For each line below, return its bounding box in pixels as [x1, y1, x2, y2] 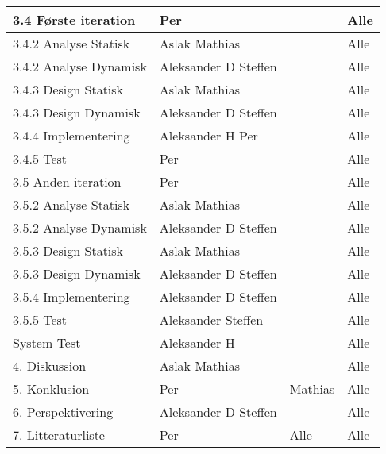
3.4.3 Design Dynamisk [13, 103, 141, 121]
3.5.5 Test [13, 310, 68, 329]
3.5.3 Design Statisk [13, 241, 124, 260]
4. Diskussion [13, 356, 87, 375]
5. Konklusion [13, 379, 90, 398]
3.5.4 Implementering [13, 287, 130, 306]
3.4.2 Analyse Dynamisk [13, 57, 147, 75]
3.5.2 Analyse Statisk [13, 195, 130, 214]
